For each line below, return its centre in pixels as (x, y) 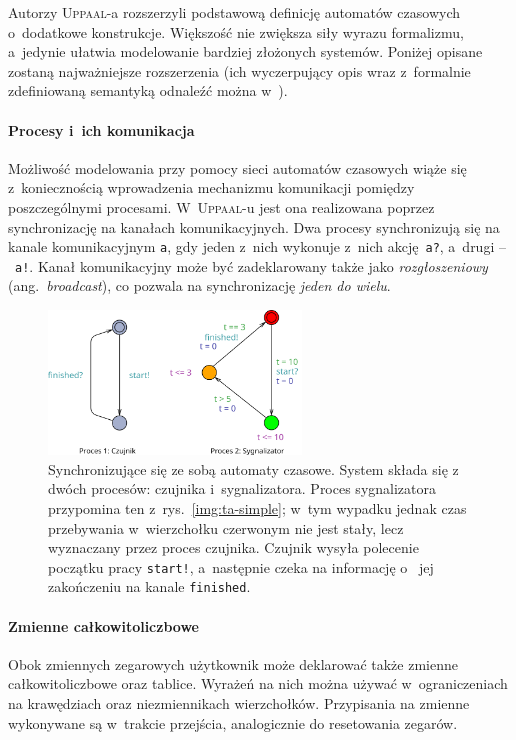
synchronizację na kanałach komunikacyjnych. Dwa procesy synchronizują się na (254, 226)
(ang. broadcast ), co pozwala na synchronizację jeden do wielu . (199, 285)
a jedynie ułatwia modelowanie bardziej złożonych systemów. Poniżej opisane (245, 51)
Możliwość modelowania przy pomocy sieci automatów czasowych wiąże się (237, 167)
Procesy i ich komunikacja (101, 129)
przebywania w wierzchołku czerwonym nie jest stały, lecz (226, 527)
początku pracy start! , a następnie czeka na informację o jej (241, 566)
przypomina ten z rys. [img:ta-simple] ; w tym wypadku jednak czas (257, 507)
